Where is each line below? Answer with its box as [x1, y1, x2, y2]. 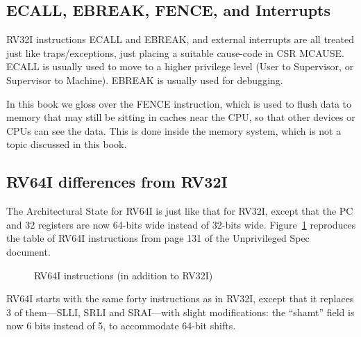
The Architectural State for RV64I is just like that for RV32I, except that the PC [6, 204, 353, 218]
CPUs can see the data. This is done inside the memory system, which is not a [6, 123, 342, 138]
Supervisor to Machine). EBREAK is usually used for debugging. [6, 72, 283, 87]
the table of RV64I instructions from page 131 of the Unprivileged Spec [6, 231, 310, 245]
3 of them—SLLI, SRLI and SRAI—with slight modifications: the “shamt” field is [6, 304, 355, 319]
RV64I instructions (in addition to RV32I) [34, 268, 213, 282]
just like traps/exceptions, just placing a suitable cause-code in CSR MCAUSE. [6, 45, 345, 60]
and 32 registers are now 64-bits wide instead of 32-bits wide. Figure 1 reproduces [6, 217, 356, 231]
